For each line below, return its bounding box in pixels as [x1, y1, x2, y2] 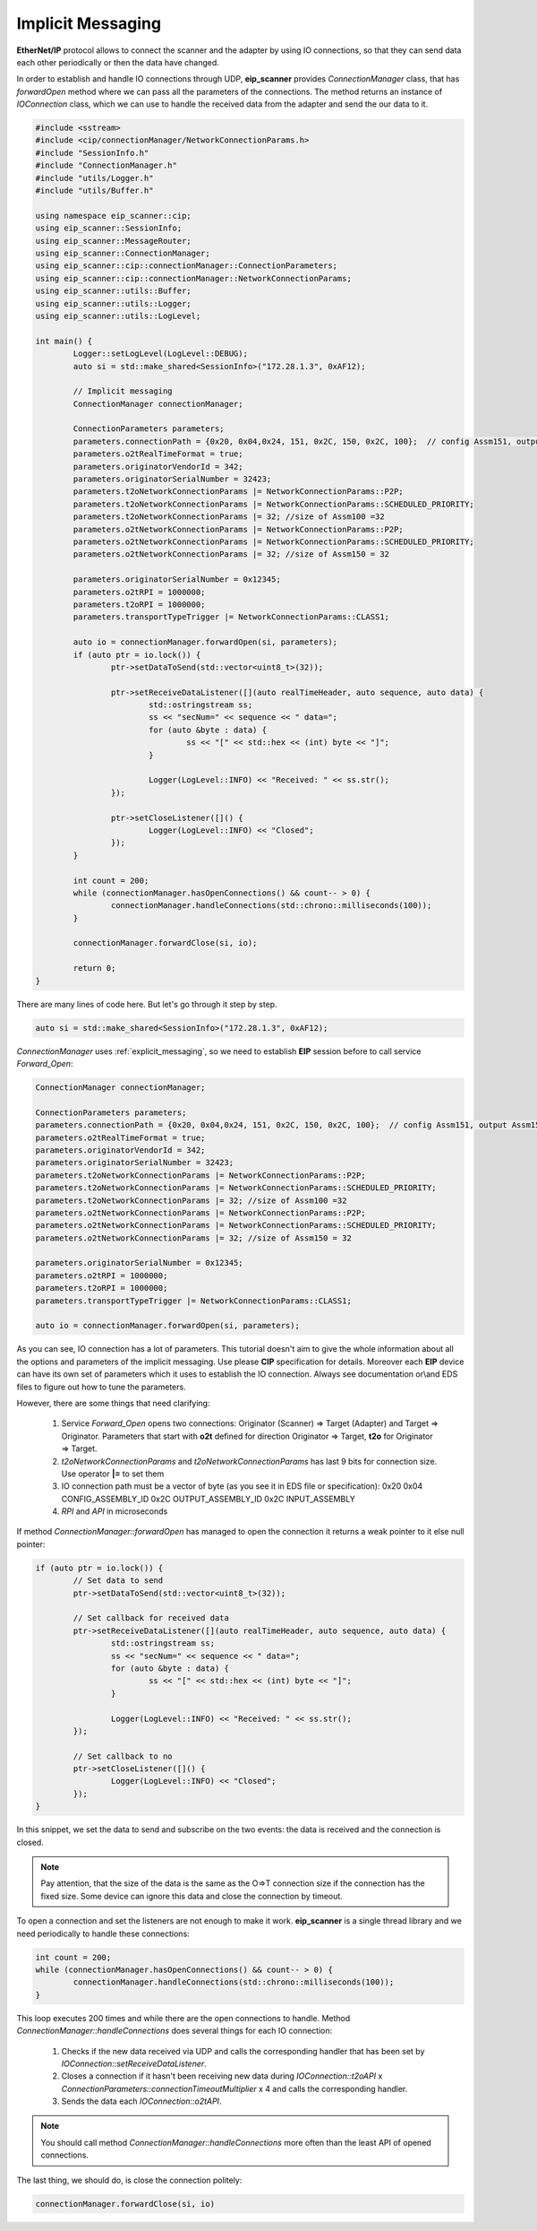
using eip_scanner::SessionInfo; [35, 223, 183, 233]
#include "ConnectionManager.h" [35, 160, 178, 170]
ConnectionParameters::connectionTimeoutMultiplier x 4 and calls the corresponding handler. [61, 2083, 408, 2094]
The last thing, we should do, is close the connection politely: [16, 2175, 243, 2185]
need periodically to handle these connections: [16, 1928, 190, 1939]
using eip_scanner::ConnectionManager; [35, 248, 210, 258]
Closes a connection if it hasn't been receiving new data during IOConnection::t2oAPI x [61, 2071, 383, 2081]
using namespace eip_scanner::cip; [35, 211, 192, 221]
